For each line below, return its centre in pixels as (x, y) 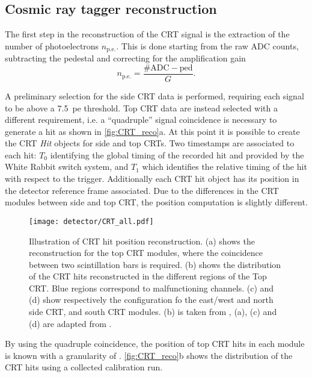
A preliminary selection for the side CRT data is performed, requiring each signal (154, 95)
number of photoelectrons (52, 45)
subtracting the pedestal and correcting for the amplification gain (125, 58)
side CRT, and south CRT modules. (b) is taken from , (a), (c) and (153, 312)
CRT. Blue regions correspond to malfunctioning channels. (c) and (151, 288)
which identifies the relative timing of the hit (225, 167)
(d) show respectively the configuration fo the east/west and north (151, 300)
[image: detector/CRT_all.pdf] (91, 221)
